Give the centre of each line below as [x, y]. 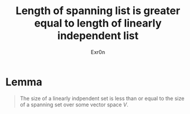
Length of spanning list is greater [98, 11]
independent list [98, 36]
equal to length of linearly [98, 23]
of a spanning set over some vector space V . [74, 105]
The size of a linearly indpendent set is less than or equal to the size [102, 98]
